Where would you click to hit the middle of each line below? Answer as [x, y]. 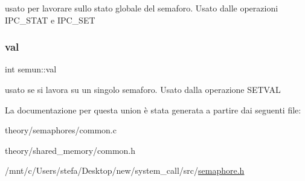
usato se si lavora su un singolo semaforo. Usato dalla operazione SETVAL [143, 89]
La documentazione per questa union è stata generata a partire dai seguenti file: [153, 110]
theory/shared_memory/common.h [70, 150]
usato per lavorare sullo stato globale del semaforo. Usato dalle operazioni [142, 8]
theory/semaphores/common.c [61, 130]
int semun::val [31, 69]
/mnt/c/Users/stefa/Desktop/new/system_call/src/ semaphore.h [125, 170]
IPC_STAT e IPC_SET [50, 20]
